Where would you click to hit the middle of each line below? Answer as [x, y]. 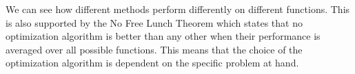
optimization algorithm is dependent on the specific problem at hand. [152, 63]
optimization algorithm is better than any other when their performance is [163, 36]
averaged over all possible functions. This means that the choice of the [154, 49]
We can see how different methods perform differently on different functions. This [178, 9]
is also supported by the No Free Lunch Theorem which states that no [154, 22]
